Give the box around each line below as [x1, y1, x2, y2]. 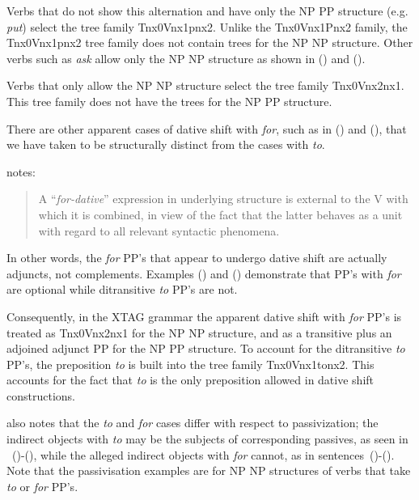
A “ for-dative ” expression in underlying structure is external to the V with [38, 190, 408, 207]
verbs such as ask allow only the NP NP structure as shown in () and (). [6, 49, 366, 66]
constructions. [6, 387, 75, 404]
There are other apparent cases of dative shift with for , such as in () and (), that [6, 120, 407, 137]
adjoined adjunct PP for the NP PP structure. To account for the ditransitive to [6, 340, 405, 357]
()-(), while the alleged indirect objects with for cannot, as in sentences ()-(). [11, 446, 395, 463]
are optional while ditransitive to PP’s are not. [6, 281, 238, 298]
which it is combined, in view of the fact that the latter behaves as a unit [38, 206, 403, 222]
